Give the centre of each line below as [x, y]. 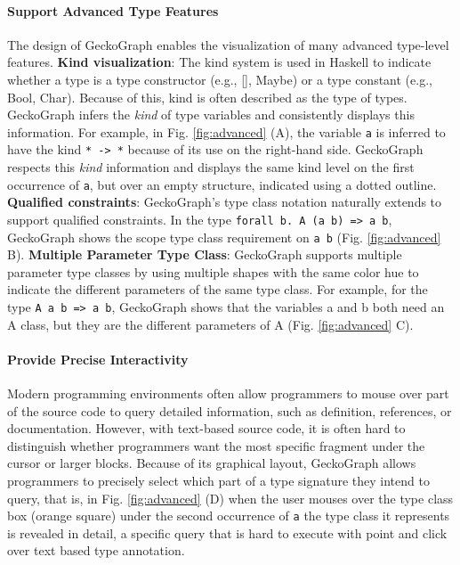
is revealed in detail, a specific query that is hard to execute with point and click [227, 532]
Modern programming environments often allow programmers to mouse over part [228, 393]
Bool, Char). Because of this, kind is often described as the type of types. [207, 97]
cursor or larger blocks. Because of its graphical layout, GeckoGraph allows [212, 463]
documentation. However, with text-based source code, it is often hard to [206, 428]
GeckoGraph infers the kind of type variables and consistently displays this [211, 115]
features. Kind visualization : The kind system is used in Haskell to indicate [219, 62]
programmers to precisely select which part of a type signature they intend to [218, 481]
